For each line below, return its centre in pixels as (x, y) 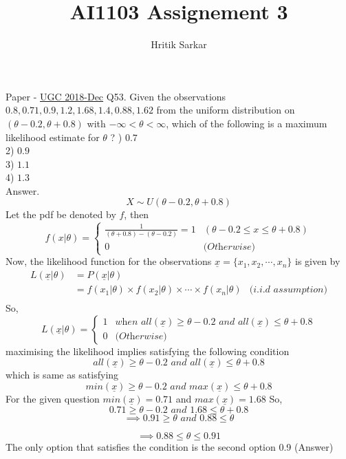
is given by (317, 261)
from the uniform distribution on (226, 110)
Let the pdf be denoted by (61, 214)
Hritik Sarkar (179, 44)
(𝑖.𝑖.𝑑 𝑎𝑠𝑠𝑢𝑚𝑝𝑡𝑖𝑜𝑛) (288, 290)
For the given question (53, 398)
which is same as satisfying (62, 375)
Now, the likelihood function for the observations (109, 261)
